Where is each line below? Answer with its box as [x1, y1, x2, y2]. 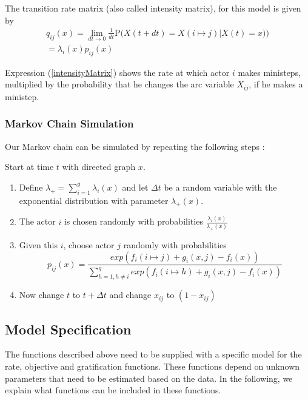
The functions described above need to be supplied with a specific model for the [5, 348, 302, 361]
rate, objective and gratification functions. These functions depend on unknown [5, 360, 300, 372]
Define [19, 180, 43, 193]
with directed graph [62, 160, 136, 173]
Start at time [5, 160, 54, 173]
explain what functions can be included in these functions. [5, 384, 221, 396]
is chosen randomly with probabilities [64, 215, 203, 228]
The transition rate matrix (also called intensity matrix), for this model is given [5, 2, 301, 14]
